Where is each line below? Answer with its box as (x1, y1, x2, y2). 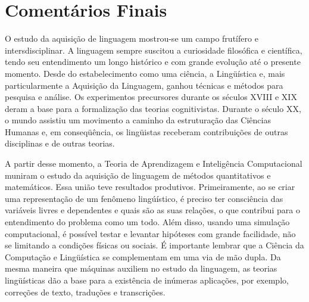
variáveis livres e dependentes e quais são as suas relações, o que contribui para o (5, 204, 300, 216)
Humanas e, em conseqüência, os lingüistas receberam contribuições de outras (5, 125, 288, 138)
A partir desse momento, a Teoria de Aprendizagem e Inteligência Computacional (5, 157, 302, 170)
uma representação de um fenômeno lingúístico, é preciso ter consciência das (5, 192, 283, 204)
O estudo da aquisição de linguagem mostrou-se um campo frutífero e (5, 32, 258, 45)
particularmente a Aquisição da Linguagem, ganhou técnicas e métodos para (5, 79, 283, 91)
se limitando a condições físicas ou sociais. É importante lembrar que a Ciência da (5, 239, 304, 251)
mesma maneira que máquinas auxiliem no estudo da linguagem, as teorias (5, 262, 277, 275)
